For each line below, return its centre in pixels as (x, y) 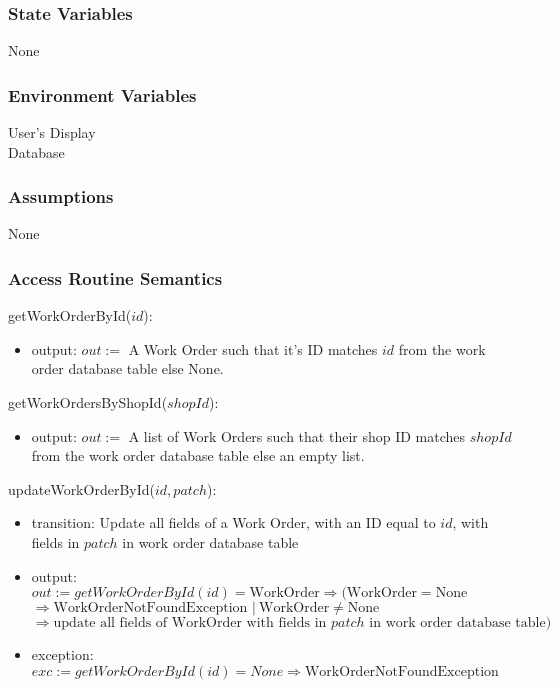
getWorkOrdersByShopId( (88, 402)
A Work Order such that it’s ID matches (253, 348)
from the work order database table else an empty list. (198, 455)
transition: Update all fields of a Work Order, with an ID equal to (233, 522)
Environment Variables (102, 94)
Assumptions (61, 196)
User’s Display (52, 132)
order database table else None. (127, 368)
